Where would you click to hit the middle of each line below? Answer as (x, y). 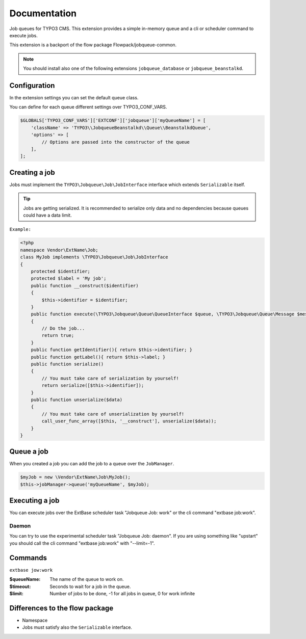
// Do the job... (63, 328)
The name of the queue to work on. (87, 579)
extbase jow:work (31, 570)
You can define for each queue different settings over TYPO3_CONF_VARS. (88, 107)
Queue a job (29, 452)
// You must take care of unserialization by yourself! (113, 414)
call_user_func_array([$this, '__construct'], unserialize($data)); (129, 421)
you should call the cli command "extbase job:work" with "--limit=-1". (82, 543)
